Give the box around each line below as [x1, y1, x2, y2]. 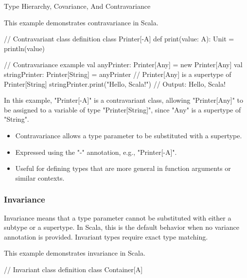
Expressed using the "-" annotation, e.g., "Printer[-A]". [15, 147, 177, 157]
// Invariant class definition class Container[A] [4, 264, 143, 274]
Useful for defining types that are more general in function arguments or [15, 163, 231, 173]
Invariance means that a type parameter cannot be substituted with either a [4, 212, 231, 222]
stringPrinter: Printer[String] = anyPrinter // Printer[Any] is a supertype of [4, 69, 231, 79]
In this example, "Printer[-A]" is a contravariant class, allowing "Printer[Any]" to [4, 95, 244, 105]
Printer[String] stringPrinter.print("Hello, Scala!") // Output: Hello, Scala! [4, 78, 226, 89]
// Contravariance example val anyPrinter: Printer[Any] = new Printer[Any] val [4, 59, 243, 70]
